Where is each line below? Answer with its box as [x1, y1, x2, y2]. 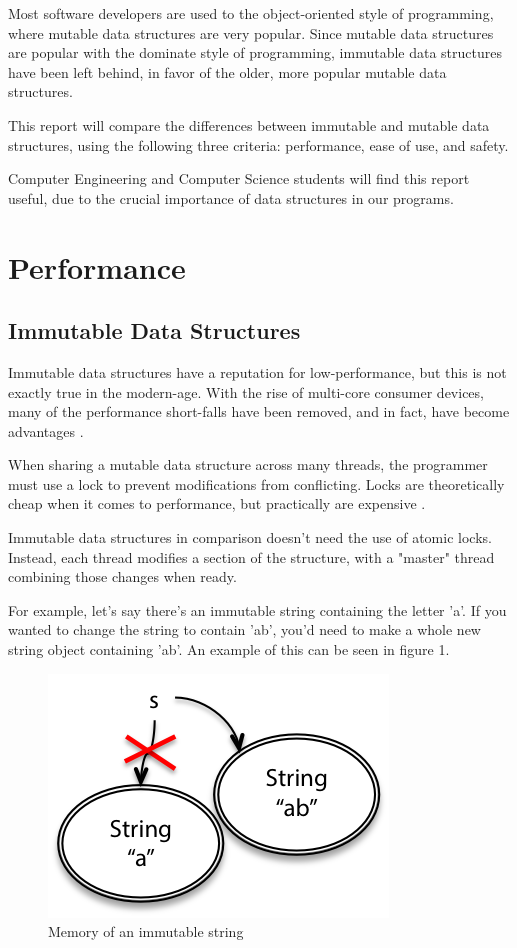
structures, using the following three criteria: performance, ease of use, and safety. [8, 134, 509, 155]
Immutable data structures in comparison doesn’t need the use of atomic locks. [8, 527, 492, 548]
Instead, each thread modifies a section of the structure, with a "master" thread [8, 546, 495, 567]
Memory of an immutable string [48, 921, 244, 942]
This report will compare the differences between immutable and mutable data [8, 114, 490, 135]
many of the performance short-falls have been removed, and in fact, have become [8, 401, 510, 422]
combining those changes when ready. [8, 566, 237, 587]
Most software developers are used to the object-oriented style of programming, [8, 3, 494, 23]
